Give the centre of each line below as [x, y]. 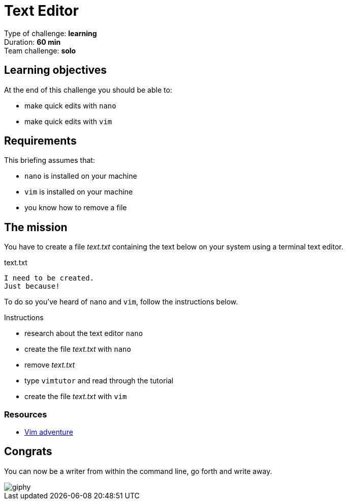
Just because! [32, 286]
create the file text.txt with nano [78, 349]
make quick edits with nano [70, 105]
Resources [26, 414]
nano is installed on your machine [81, 176]
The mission [36, 227]
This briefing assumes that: [50, 160]
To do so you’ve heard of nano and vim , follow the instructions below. [121, 302]
